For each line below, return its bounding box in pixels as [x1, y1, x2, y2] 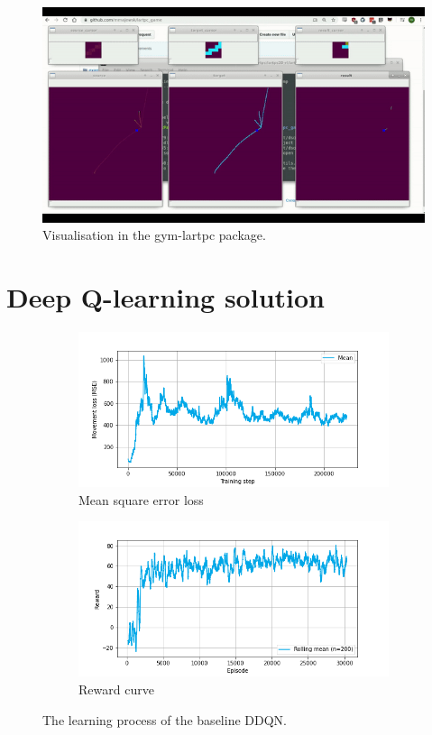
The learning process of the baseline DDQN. [42, 710, 287, 729]
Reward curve [78, 679, 154, 698]
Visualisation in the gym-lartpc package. [42, 225, 266, 244]
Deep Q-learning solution [6, 279, 325, 316]
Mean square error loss [78, 490, 204, 509]
